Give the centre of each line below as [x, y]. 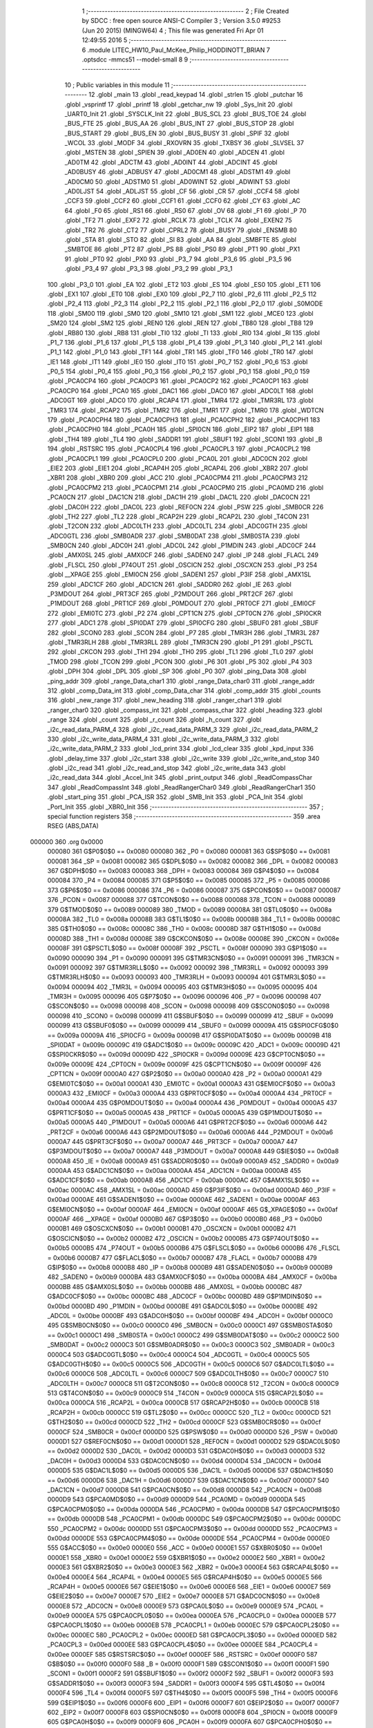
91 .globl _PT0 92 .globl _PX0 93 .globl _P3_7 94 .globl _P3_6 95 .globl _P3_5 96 [178, 259]
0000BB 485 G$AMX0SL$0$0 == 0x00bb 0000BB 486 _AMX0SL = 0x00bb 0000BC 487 [175, 1286]
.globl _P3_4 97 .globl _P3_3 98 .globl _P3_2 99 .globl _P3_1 [149, 269]
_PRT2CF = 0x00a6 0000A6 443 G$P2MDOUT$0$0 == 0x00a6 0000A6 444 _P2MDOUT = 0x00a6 [190, 1132]
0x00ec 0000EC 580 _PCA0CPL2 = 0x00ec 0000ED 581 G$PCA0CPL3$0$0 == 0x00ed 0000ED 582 [192, 1635]
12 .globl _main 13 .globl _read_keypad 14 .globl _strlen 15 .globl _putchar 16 [196, 95]
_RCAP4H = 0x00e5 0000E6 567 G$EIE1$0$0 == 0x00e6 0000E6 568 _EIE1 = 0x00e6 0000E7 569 [189, 1586]
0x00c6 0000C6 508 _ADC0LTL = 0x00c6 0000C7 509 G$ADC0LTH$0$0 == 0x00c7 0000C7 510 [188, 1374]
